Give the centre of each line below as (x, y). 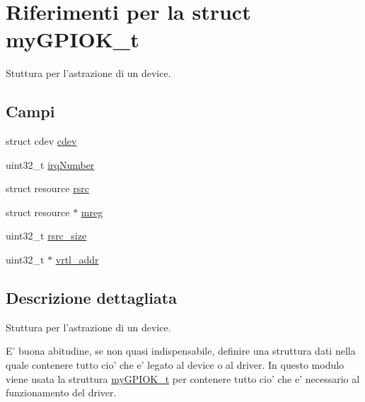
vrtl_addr (77, 260)
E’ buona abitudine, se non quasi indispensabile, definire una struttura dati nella (181, 351)
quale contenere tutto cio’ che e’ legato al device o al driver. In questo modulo (175, 365)
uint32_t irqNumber (50, 164)
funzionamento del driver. (61, 392)
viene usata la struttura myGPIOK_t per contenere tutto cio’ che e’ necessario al (183, 378)
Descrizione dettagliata (91, 298)
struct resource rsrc (47, 188)
